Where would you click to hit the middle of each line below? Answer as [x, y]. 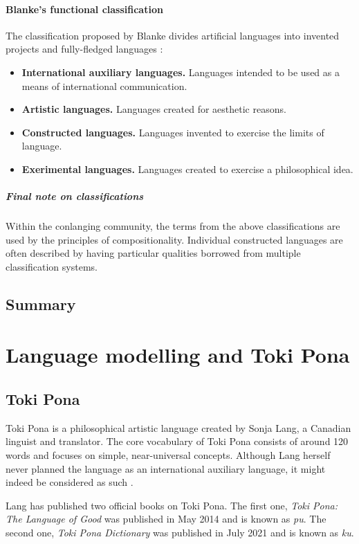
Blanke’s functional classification [84, 9]
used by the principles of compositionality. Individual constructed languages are [174, 239]
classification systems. [52, 266]
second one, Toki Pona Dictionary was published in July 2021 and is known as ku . [180, 532]
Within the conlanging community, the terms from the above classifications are [173, 226]
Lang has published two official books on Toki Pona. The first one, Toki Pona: [172, 505]
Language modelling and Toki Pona [178, 355]
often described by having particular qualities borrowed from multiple [153, 253]
